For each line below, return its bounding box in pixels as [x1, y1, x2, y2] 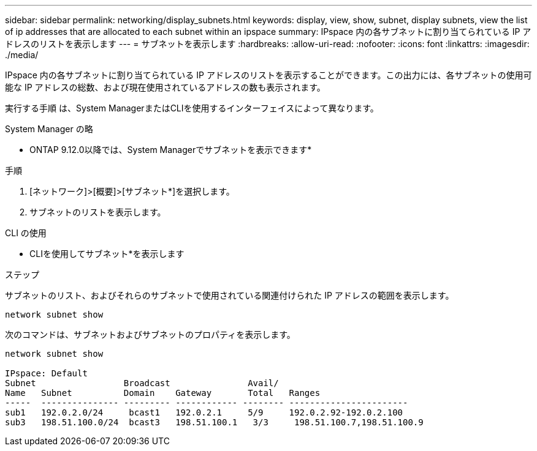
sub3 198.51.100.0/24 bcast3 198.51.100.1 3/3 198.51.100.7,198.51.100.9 [5, 417, 424, 427]
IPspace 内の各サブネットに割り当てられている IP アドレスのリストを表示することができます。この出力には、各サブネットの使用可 [5, 70, 532, 80]
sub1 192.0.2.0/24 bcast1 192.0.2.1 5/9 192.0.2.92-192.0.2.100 [5, 408, 403, 417]
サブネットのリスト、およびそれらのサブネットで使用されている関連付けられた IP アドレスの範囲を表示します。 [5, 290, 454, 300]
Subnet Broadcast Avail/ [5, 378, 279, 388]
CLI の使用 [5, 228, 47, 238]
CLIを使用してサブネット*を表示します [29, 248, 185, 259]
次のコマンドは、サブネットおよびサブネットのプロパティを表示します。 [5, 329, 295, 340]
